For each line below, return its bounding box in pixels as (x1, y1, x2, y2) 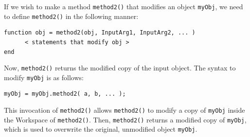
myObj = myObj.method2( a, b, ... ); (4, 90, 126, 98)
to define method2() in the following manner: (4, 11, 139, 21)
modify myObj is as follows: (4, 72, 84, 82)
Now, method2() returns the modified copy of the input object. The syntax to (4, 63, 236, 73)
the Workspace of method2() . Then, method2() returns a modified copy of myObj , (4, 114, 247, 124)
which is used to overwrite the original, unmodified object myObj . (4, 124, 197, 134)
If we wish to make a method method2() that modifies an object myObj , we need (4, 1, 243, 11)
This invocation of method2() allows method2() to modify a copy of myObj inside (4, 105, 245, 115)
